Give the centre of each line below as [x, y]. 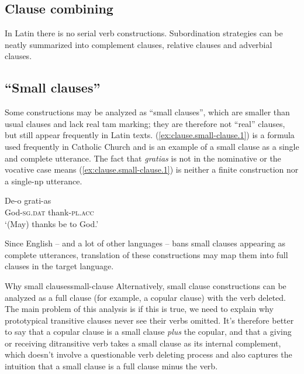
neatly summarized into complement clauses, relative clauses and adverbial [139, 44]
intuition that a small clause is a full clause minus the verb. [111, 366]
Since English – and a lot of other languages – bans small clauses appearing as [145, 243]
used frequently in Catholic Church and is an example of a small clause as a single [152, 146]
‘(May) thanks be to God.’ [52, 223]
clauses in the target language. [59, 266]
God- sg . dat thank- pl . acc [49, 212]
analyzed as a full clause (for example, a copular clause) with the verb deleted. [145, 297]
